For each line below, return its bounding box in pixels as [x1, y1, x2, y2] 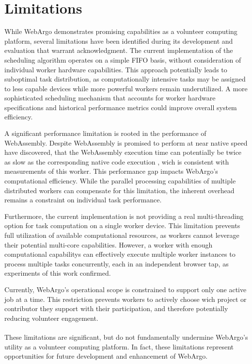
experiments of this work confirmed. [4, 268, 111, 278]
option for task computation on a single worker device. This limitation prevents [4, 220, 240, 231]
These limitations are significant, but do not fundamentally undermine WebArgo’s [4, 331, 248, 342]
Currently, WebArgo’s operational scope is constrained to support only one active [4, 284, 247, 294]
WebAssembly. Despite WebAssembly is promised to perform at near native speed [4, 137, 248, 148]
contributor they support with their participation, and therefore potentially [4, 303, 228, 314]
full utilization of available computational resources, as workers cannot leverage [4, 230, 239, 240]
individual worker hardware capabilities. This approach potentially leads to [4, 64, 227, 74]
